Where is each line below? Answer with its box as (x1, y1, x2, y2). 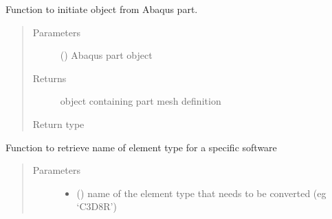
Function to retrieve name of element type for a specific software (5, 140, 277, 154)
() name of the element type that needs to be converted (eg (76, 185, 327, 200)
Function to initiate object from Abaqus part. (5, 2, 198, 16)
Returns (32, 70, 67, 85)
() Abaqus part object (60, 48, 153, 62)
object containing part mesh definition (60, 94, 221, 108)
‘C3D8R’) (76, 199, 117, 214)
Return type (32, 116, 85, 131)
